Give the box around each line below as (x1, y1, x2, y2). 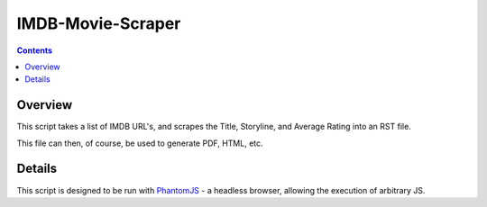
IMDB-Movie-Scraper (16, 13, 181, 33)
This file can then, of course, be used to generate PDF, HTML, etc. (16, 138, 263, 148)
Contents (16, 45, 53, 56)
